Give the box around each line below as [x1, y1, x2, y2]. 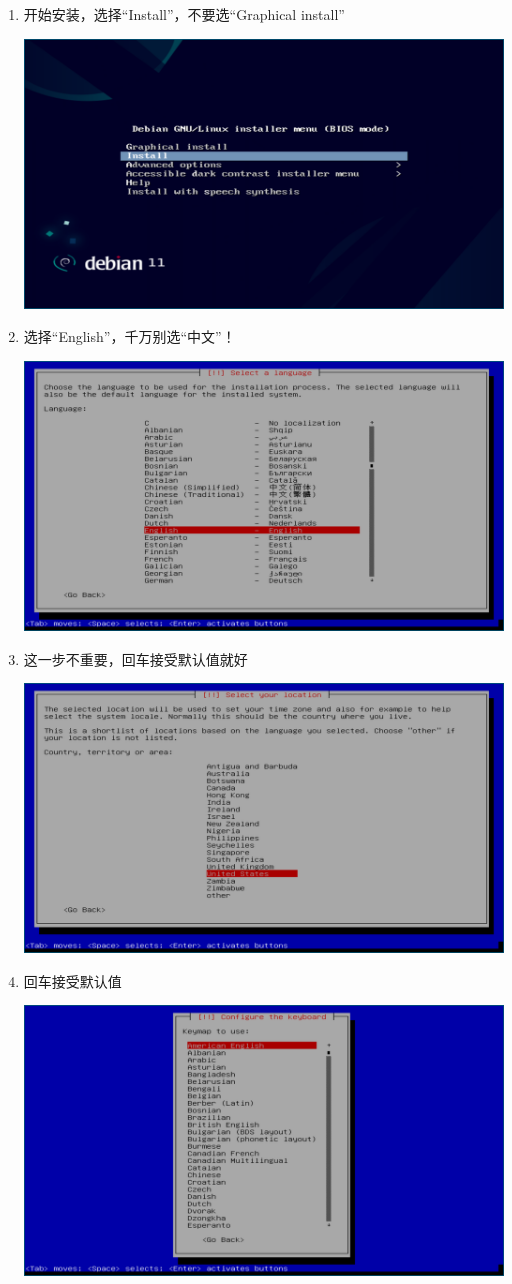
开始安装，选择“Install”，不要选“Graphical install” [23, 4, 345, 24]
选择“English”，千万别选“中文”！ [23, 326, 236, 347]
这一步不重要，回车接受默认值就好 [23, 648, 248, 669]
